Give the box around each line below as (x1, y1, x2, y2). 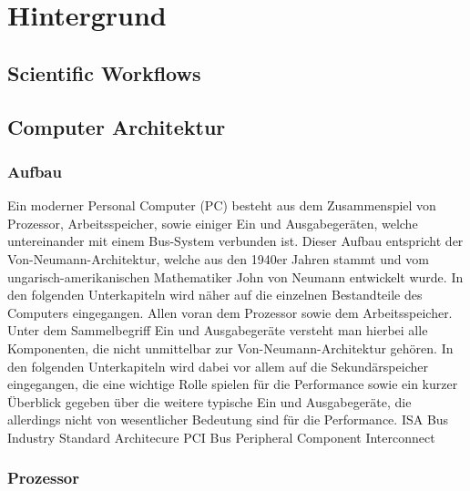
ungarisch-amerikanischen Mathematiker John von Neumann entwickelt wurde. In (7, 267, 464, 286)
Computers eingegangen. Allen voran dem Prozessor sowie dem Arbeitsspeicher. (7, 302, 453, 322)
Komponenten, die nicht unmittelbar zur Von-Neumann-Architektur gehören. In (7, 338, 454, 357)
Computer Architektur (7, 112, 226, 140)
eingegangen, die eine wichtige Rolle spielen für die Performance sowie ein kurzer (7, 374, 458, 394)
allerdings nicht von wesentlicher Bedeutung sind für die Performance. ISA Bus (7, 410, 449, 429)
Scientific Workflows (7, 58, 201, 87)
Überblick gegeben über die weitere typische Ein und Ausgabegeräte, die (7, 392, 412, 411)
